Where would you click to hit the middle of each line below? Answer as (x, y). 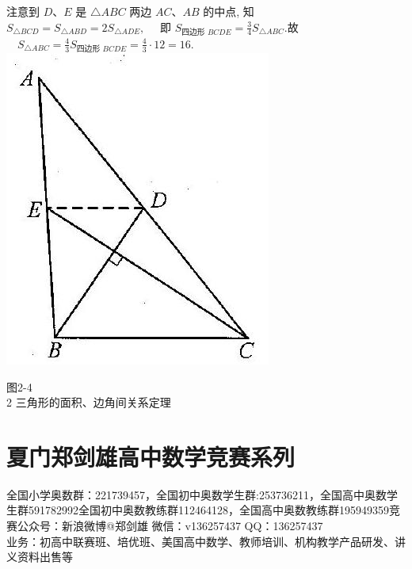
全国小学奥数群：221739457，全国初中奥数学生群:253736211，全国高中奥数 (196, 494)
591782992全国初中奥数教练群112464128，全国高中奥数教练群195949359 (208, 510)
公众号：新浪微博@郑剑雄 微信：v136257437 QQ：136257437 (170, 526)
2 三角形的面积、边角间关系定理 (89, 402)
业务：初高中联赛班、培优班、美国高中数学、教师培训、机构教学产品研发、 (200, 541)
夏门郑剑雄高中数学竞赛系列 (151, 456)
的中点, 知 (229, 11)
